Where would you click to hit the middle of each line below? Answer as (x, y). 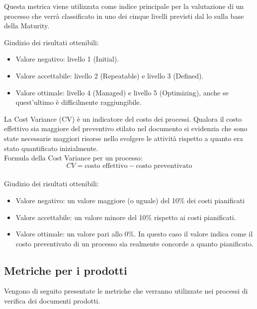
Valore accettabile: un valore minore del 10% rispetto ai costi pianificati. (126, 217)
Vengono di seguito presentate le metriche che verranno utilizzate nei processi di (126, 291)
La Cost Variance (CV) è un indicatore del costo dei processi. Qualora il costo (123, 118)
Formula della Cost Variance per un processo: (73, 158)
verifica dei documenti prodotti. (52, 301)
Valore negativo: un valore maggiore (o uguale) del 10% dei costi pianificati (130, 200)
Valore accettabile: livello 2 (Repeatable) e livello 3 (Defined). (110, 75)
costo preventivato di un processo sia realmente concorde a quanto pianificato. (134, 243)
